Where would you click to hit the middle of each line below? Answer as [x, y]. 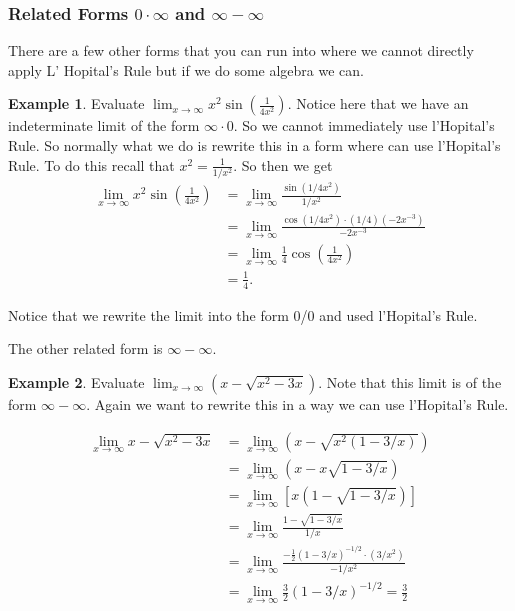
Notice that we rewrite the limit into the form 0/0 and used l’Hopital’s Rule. [243, 314]
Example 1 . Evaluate [76, 103]
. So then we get [283, 164]
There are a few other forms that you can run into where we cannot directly [241, 50]
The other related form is [85, 348]
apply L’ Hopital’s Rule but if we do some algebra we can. [186, 69]
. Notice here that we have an [378, 103]
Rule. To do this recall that [91, 164]
